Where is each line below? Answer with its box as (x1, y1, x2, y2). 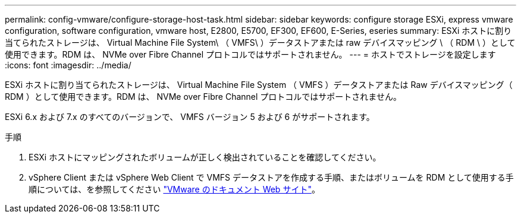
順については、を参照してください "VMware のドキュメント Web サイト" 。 (29, 184, 320, 194)
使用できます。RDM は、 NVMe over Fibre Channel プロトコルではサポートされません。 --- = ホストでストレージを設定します (5, 49, 496, 59)
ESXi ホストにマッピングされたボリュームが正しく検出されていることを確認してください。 (29, 152, 381, 162)
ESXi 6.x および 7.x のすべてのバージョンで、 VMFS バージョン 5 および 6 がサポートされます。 (5, 112, 375, 122)
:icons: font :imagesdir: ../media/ (5, 60, 131, 70)
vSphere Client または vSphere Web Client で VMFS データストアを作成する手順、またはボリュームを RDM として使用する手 (29, 172, 514, 182)
